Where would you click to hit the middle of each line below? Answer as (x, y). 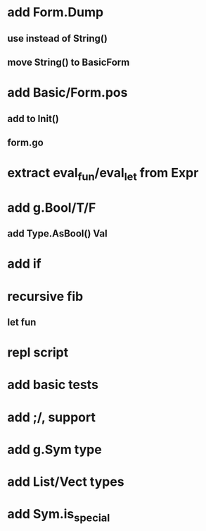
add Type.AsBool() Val (57, 234)
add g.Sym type (54, 449)
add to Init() (33, 118)
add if (24, 264)
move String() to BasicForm (69, 62)
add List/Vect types (66, 482)
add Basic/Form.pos (67, 93)
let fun (22, 322)
